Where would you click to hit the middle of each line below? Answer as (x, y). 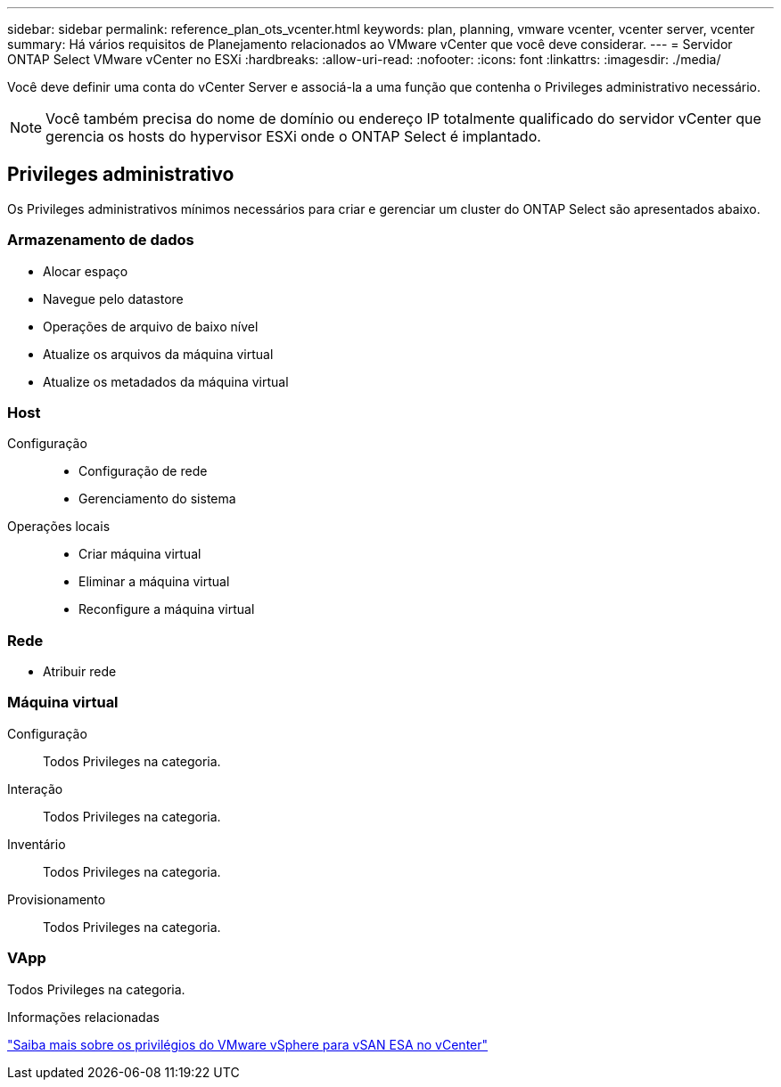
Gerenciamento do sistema (157, 499)
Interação (35, 789)
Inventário (37, 844)
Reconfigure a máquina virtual (167, 609)
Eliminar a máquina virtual (154, 582)
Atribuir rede (80, 672)
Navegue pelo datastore (113, 298)
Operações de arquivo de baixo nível (151, 326)
